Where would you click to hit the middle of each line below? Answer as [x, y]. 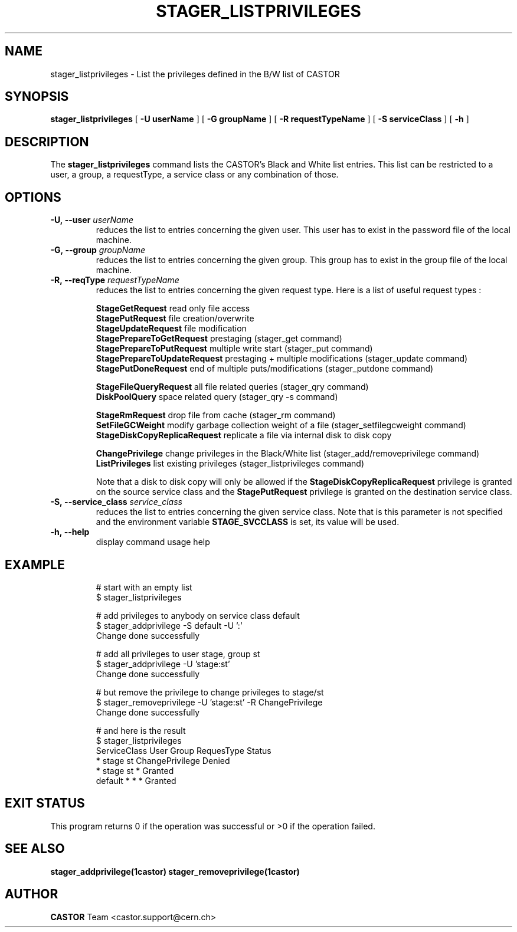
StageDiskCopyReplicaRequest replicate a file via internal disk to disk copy [244, 435]
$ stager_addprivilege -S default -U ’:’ [169, 625]
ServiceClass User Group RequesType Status [184, 750]
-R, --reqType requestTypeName [115, 280]
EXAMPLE [35, 565]
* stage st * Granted [135, 770]
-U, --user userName [92, 220]
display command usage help [153, 542]
